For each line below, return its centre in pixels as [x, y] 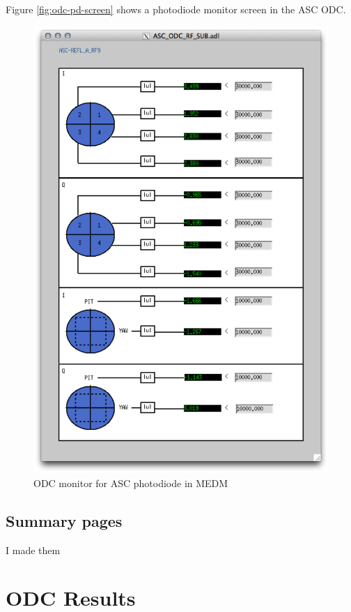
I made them [33, 550]
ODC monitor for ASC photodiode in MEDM [131, 483]
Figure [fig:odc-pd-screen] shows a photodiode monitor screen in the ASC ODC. [176, 9]
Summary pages [64, 520]
